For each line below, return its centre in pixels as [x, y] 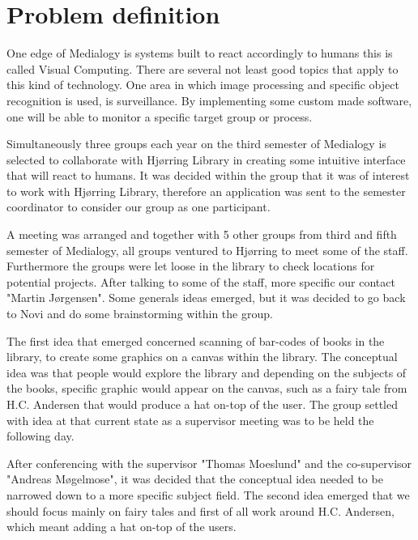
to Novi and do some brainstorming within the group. [140, 314]
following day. [41, 436]
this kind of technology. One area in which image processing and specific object [203, 85]
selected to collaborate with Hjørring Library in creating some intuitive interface [206, 159]
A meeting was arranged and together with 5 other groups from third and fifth [202, 234]
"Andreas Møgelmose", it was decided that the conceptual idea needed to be [195, 479]
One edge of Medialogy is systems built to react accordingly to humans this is [200, 53]
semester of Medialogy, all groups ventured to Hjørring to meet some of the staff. [207, 250]
